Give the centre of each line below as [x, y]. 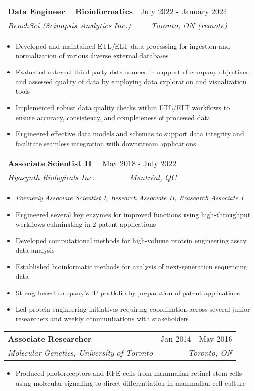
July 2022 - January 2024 [184, 11]
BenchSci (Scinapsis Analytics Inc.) [69, 25]
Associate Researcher [50, 339]
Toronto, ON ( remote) [189, 25]
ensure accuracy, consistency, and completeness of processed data [113, 117]
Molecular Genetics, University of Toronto [81, 353]
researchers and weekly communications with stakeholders [102, 318]
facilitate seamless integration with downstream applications [106, 143]
